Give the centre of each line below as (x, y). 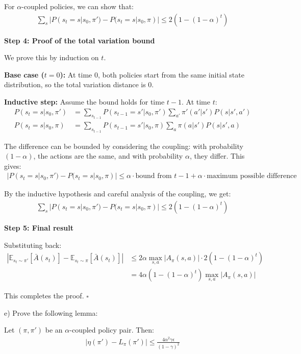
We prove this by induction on (52, 57)
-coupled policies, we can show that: (78, 6)
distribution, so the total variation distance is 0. (79, 84)
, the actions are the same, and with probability (108, 156)
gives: (13, 166)
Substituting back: (33, 245)
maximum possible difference (252, 176)
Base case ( (24, 74)
